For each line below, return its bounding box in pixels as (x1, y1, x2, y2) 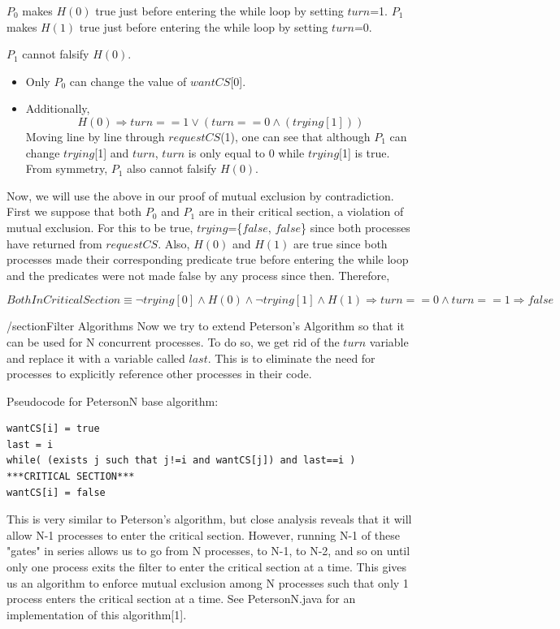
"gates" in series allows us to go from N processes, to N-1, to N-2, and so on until (7, 542, 410, 559)
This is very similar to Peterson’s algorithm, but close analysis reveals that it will (7, 511, 412, 528)
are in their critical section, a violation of (198, 203, 404, 220)
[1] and (94, 144, 129, 161)
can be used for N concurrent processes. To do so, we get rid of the (7, 333, 340, 350)
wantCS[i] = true (7, 423, 100, 435)
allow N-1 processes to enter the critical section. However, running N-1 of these (7, 526, 400, 543)
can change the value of (69, 72, 187, 89)
